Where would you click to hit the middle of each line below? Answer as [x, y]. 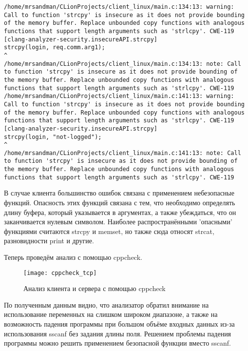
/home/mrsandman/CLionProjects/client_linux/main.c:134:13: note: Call [123, 64]
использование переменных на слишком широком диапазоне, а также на [111, 314]
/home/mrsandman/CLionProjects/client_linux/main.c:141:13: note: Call [123, 153]
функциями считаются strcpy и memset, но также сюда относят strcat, [109, 231]
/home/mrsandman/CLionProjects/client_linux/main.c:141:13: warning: [119, 96]
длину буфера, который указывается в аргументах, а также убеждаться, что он [120, 212]
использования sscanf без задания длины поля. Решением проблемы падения [118, 333]
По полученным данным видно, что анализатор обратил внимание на [106, 304]
